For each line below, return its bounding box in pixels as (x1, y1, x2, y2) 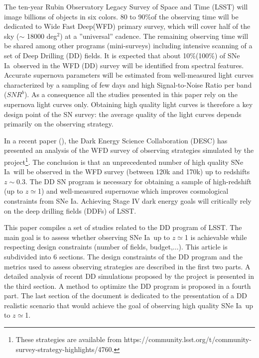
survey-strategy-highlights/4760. (15, 344, 114, 354)
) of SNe (215, 50, 240, 60)
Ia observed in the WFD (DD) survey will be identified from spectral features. (4, 60, 244, 70)
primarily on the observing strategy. (4, 119, 114, 129)
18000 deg (26, 30, 57, 41)
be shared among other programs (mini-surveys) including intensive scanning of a (4, 40, 253, 51)
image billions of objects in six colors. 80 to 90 (4, 11, 145, 21)
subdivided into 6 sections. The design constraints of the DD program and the (4, 251, 243, 261)
